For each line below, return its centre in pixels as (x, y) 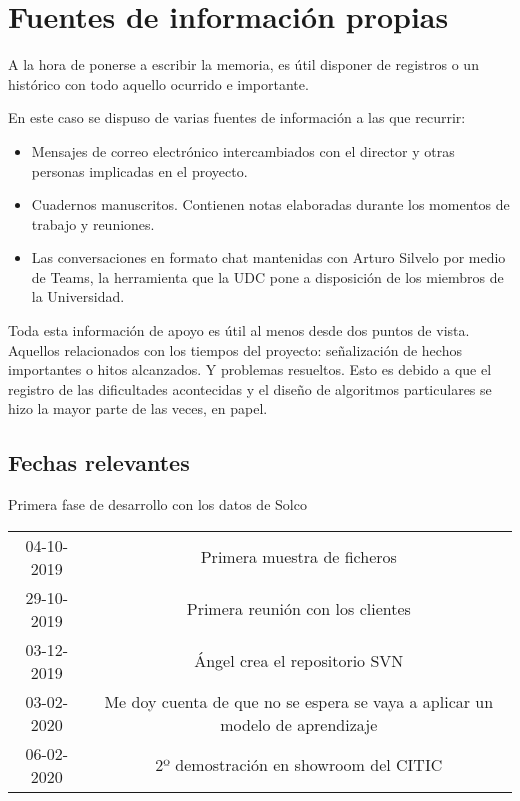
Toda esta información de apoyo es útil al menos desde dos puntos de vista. (239, 330)
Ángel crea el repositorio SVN (299, 661)
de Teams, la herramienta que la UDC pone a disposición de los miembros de (267, 276)
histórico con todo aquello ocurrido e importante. (158, 83)
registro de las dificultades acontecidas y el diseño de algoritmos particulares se (250, 388)
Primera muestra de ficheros (298, 557)
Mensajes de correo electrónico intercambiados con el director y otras (243, 150)
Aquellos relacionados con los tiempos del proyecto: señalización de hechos (235, 349)
